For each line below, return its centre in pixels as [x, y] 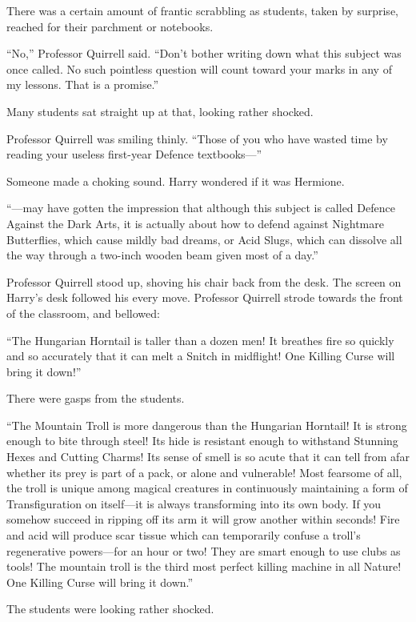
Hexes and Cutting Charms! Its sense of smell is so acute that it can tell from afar [208, 457]
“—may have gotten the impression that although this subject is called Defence [201, 208]
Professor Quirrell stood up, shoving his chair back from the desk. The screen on [204, 281]
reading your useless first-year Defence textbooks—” [134, 154]
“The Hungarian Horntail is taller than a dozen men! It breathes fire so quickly [200, 340]
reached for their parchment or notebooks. [110, 26]
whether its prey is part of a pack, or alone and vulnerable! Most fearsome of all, [204, 472]
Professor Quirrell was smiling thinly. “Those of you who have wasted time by [197, 138]
